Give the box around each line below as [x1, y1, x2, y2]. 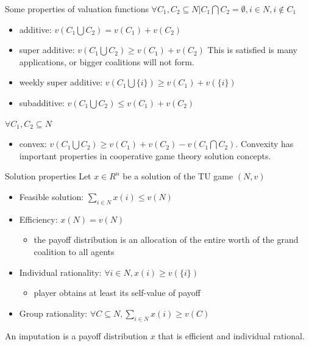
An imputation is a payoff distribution [5, 329, 147, 342]
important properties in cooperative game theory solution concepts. [19, 149, 271, 162]
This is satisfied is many [207, 43, 297, 56]
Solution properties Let [5, 170, 91, 182]
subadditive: [19, 96, 65, 109]
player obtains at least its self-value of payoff [34, 286, 201, 299]
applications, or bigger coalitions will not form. [19, 55, 194, 68]
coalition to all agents [34, 245, 115, 258]
